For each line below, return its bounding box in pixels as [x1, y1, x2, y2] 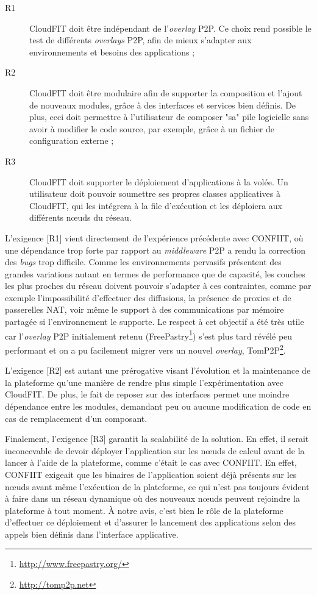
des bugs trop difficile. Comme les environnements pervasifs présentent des [5, 255, 282, 268]
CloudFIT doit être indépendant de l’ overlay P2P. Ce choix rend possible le [29, 21, 312, 34]
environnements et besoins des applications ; [29, 45, 195, 58]
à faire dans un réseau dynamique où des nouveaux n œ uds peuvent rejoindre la [5, 492, 300, 505]
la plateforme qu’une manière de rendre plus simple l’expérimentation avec [5, 376, 283, 388]
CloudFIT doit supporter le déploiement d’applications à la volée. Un [29, 175, 288, 188]
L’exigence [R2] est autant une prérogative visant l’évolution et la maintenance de [5, 364, 311, 377]
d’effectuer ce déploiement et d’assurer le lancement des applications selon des [5, 516, 296, 529]
